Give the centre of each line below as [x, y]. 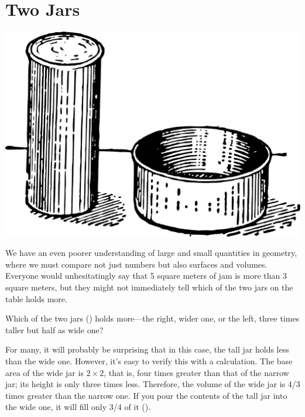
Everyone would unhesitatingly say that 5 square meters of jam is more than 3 [146, 276]
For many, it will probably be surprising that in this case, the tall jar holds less [147, 349]
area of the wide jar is [44, 372]
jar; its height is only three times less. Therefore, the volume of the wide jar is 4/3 [153, 384]
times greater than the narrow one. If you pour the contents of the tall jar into [146, 395]
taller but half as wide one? [54, 329]
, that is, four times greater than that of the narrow [196, 372]
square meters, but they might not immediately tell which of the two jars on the [149, 287]
